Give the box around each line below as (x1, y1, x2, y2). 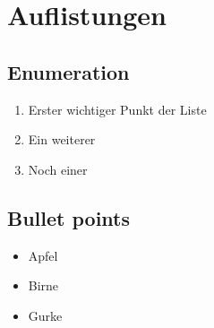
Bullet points (7, 203, 131, 231)
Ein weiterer (28, 130, 96, 149)
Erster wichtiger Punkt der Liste (28, 99, 207, 118)
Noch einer (28, 160, 88, 178)
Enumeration (7, 57, 130, 85)
